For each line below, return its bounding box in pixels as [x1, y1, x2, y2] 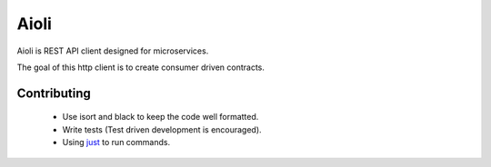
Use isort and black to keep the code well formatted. [62, 112, 259, 123]
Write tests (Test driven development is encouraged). [62, 123, 263, 135]
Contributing [16, 85, 91, 101]
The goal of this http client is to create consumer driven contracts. [16, 62, 266, 73]
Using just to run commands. [62, 137, 171, 148]
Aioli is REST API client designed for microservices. [16, 45, 209, 56]
